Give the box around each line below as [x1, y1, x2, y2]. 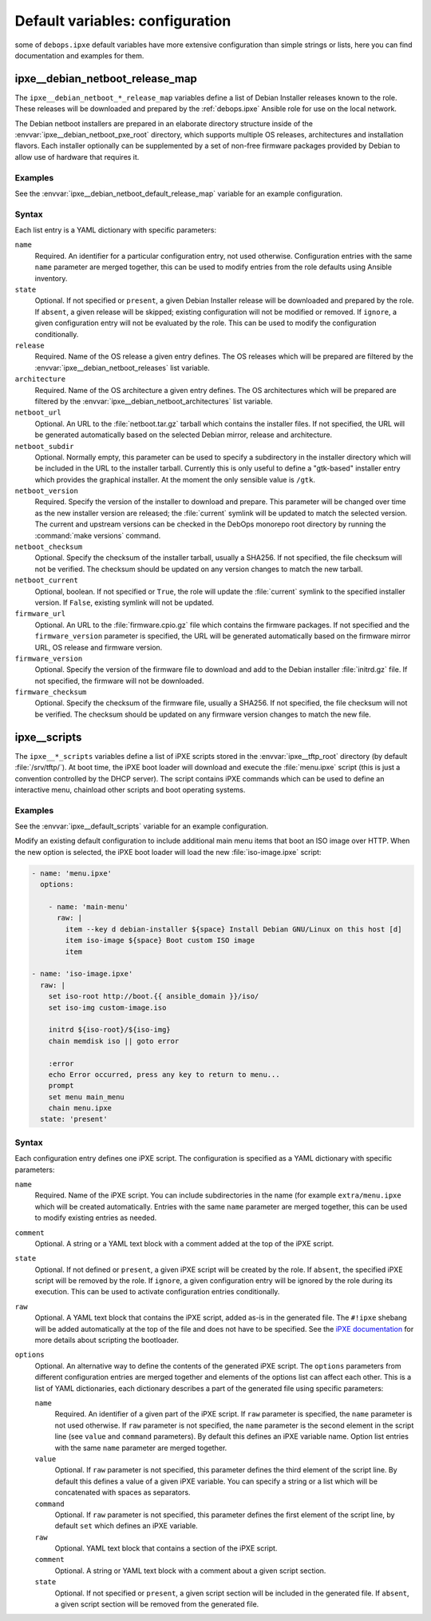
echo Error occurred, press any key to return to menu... [48, 1070, 280, 1079]
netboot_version [14, 487, 79, 495]
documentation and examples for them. [14, 50, 144, 60]
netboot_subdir [14, 442, 75, 451]
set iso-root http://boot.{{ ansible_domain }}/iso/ [48, 991, 259, 1001]
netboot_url [14, 408, 61, 417]
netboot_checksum [14, 542, 83, 551]
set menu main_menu [48, 1092, 125, 1102]
